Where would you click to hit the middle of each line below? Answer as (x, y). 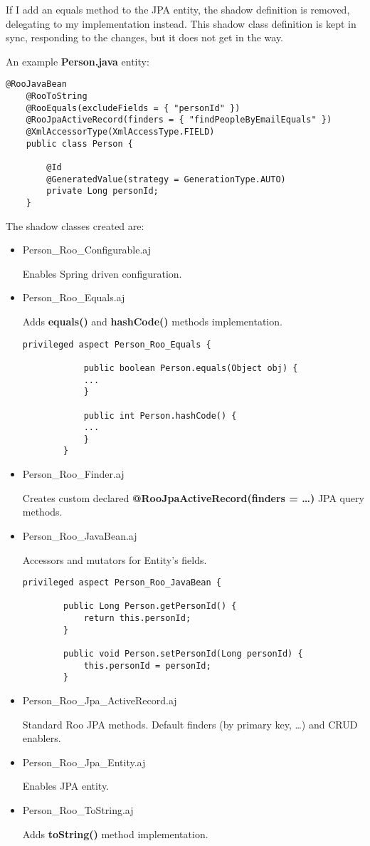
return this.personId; (137, 618)
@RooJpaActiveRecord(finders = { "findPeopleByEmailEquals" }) (179, 120)
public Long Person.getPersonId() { (150, 606)
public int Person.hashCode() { (160, 416)
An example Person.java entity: (78, 61)
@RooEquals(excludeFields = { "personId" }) (133, 108)
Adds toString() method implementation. (115, 834)
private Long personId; (102, 191)
